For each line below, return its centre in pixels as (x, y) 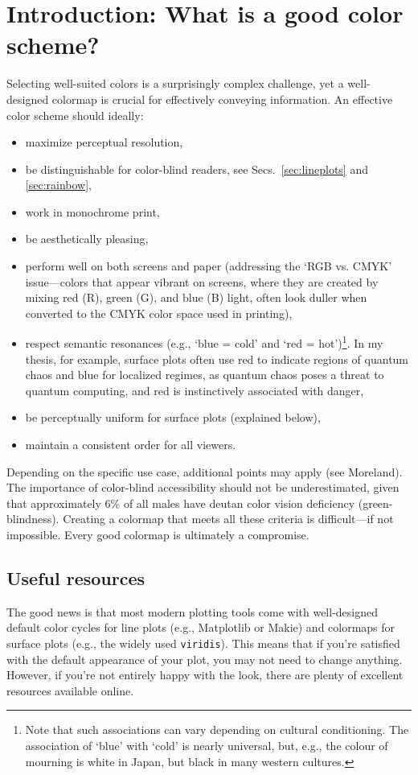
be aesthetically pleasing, (87, 239)
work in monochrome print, (92, 211)
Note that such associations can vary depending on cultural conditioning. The (217, 730)
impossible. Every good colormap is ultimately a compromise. (158, 535)
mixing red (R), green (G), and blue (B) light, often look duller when (196, 297)
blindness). (33, 519)
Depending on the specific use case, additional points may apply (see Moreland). (205, 471)
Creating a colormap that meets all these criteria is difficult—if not (228, 519)
